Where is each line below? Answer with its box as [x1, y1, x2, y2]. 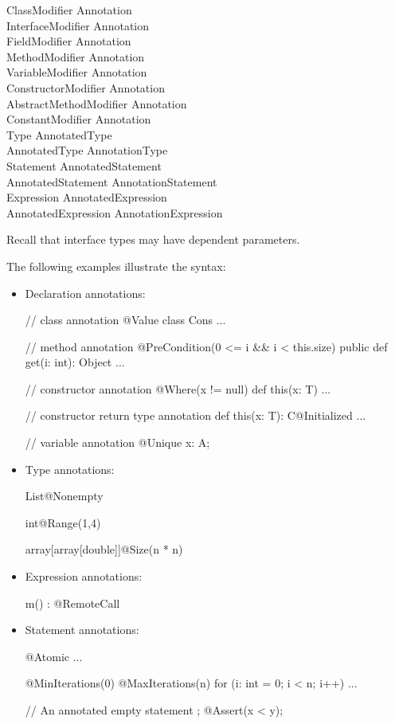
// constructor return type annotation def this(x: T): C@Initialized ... [25, 407, 366, 424]
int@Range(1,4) [25, 514, 101, 530]
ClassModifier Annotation [6, 2, 132, 18]
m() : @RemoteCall [25, 594, 120, 611]
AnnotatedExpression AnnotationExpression [6, 204, 223, 221]
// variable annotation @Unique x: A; [25, 434, 210, 451]
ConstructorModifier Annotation [6, 79, 165, 96]
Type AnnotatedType [6, 126, 112, 143]
